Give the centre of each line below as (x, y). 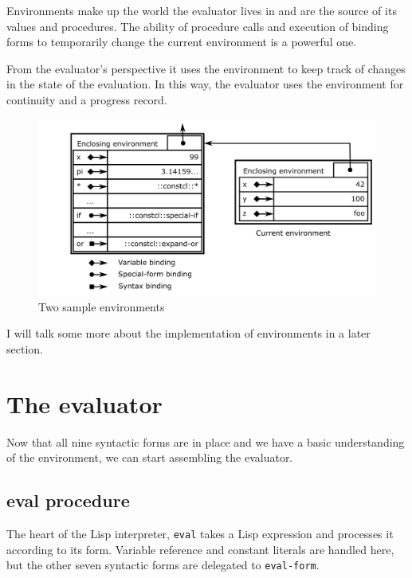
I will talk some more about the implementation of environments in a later (188, 333)
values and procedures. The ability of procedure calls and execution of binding (198, 26)
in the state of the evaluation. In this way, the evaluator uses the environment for (205, 84)
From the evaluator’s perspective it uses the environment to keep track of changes (206, 68)
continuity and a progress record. (87, 99)
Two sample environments (102, 306)
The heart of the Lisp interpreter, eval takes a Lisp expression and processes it (200, 533)
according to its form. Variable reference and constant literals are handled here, (200, 549)
